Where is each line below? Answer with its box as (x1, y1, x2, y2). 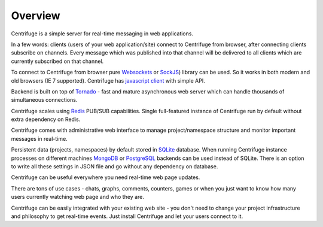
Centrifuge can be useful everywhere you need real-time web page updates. (11, 174, 200, 181)
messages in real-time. (11, 135, 68, 142)
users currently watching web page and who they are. (11, 193, 145, 201)
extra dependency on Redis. (11, 116, 81, 123)
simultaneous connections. (11, 96, 78, 104)
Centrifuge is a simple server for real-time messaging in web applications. (11, 30, 194, 37)
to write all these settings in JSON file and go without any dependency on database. (11, 163, 218, 170)
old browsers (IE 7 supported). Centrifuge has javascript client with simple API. (11, 77, 206, 84)
